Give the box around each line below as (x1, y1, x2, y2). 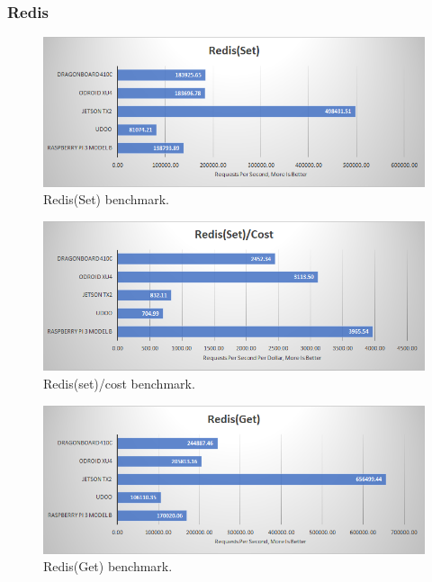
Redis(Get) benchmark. (43, 557, 173, 576)
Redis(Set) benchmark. (43, 190, 169, 209)
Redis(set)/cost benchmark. (43, 374, 195, 393)
